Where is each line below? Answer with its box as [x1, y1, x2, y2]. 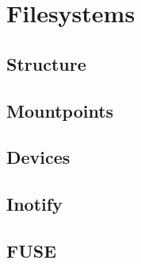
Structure [6, 51, 86, 76]
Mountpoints [6, 98, 114, 122]
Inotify [6, 192, 63, 216]
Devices [6, 145, 70, 169]
